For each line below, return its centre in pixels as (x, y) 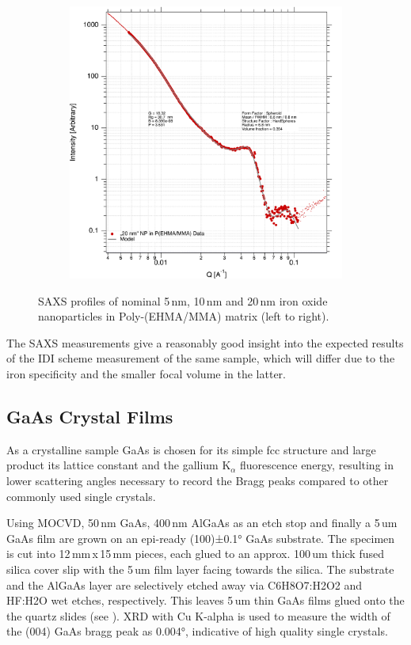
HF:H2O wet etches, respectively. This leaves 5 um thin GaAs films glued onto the (205, 600)
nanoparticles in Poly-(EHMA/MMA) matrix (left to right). (184, 316)
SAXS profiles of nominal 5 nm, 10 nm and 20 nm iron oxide (183, 300)
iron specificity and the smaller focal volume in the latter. (146, 373)
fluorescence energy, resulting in (317, 465)
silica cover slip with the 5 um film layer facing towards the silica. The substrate (200, 569)
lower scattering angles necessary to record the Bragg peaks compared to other (198, 480)
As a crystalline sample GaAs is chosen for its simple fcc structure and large (191, 449)
